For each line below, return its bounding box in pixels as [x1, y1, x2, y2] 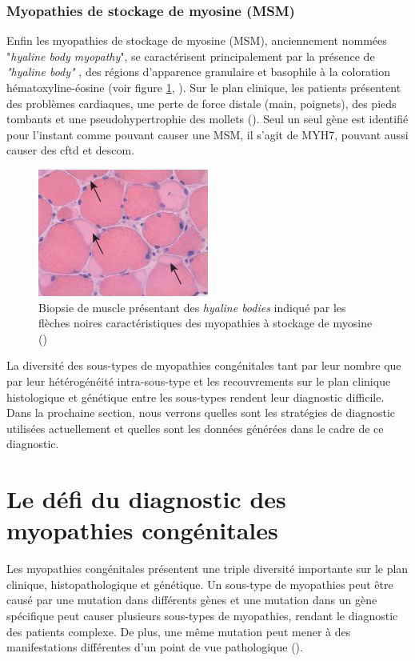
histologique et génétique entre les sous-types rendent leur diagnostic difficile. [6, 388, 385, 405]
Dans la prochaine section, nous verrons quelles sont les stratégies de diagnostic [6, 404, 396, 421]
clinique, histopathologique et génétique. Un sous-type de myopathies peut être [6, 575, 393, 592]
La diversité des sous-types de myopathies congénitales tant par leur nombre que [6, 357, 401, 374]
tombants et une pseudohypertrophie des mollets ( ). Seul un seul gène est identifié [6, 110, 409, 127]
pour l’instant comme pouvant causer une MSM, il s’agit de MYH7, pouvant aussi [6, 126, 409, 142]
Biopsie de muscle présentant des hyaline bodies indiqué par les [38, 298, 346, 315]
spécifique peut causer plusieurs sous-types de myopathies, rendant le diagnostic [6, 607, 398, 623]
